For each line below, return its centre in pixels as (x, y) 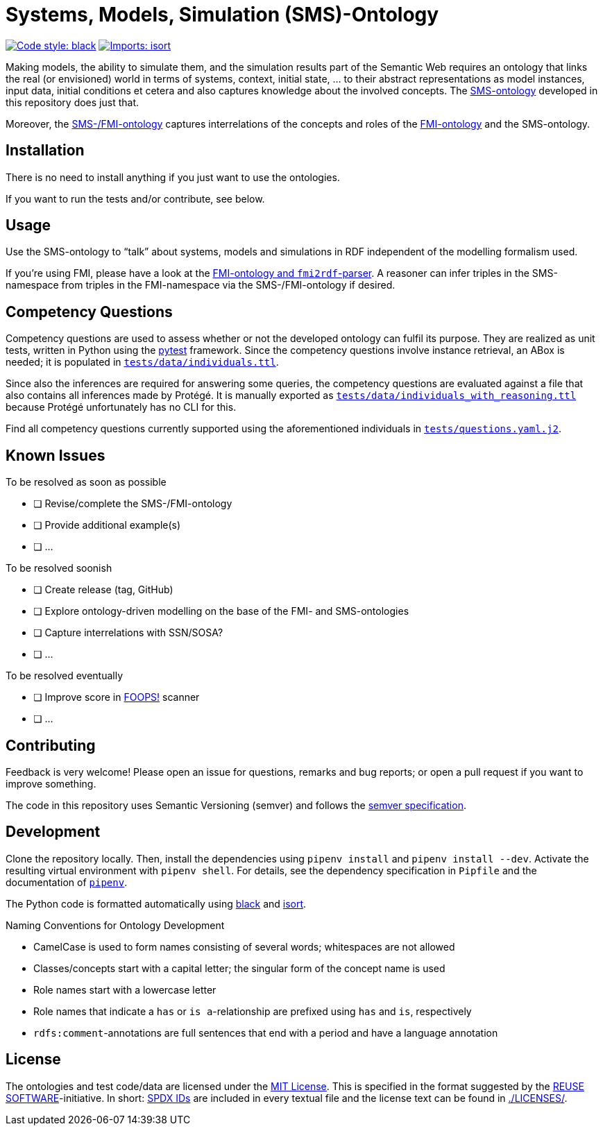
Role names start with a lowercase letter (125, 989)
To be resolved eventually (65, 676)
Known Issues (56, 455)
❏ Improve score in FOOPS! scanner (117, 697)
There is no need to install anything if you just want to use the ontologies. (173, 177)
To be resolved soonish (59, 568)
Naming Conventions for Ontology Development (115, 925)
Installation (45, 151)
